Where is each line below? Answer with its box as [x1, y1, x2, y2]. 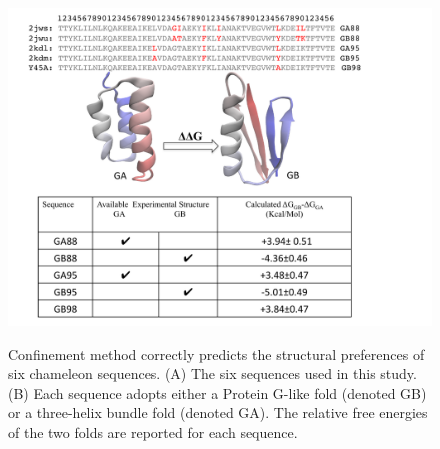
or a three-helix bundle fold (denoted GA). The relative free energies [8, 402, 428, 423]
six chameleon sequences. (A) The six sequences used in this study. [8, 363, 417, 384]
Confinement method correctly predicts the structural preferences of [8, 343, 425, 364]
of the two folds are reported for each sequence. [8, 421, 298, 442]
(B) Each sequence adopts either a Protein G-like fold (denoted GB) [8, 382, 427, 403]
